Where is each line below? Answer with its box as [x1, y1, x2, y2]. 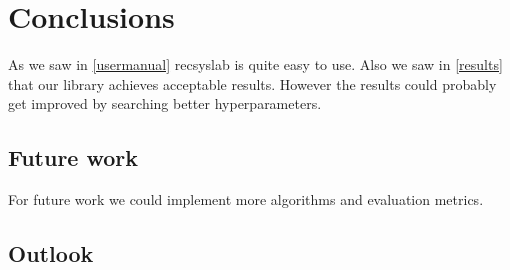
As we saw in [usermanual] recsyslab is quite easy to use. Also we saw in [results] [8, 54, 503, 75]
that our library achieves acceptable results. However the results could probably [8, 73, 497, 94]
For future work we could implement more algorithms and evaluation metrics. [8, 189, 484, 210]
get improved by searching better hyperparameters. [8, 93, 322, 114]
